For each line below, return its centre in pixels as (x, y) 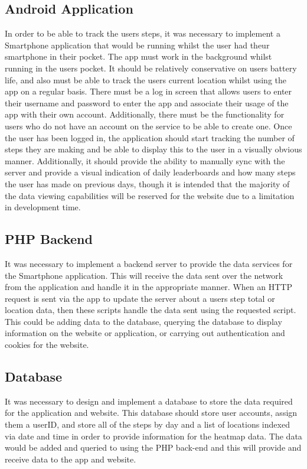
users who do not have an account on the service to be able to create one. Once (148, 126)
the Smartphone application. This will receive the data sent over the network (144, 275)
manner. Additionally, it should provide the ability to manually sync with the (145, 160)
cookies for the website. (47, 345)
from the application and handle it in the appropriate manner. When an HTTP (148, 287)
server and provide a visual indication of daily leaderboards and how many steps (150, 172)
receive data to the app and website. (71, 459)
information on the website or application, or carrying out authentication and (145, 333)
